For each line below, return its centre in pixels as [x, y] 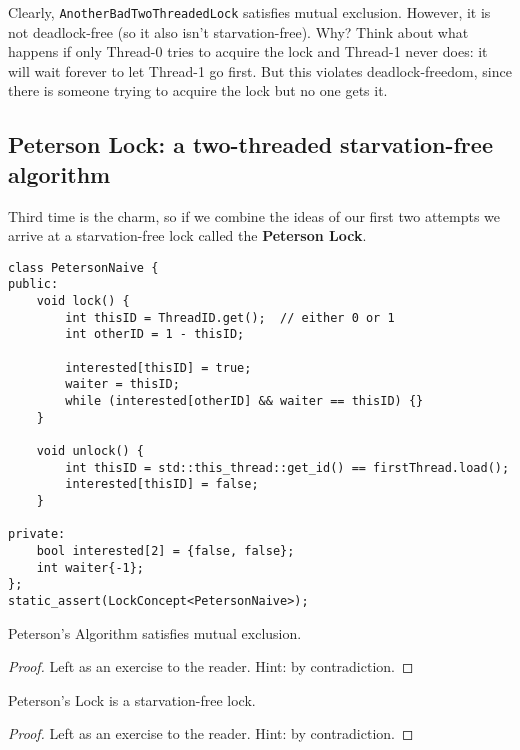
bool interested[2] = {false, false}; [165, 550]
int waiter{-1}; [90, 567]
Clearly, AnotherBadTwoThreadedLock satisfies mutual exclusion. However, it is [249, 12]
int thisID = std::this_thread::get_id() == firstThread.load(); [287, 467]
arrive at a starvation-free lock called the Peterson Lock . [187, 235]
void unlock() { [90, 451]
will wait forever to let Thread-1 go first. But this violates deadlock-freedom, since [260, 70]
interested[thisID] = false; [162, 484]
